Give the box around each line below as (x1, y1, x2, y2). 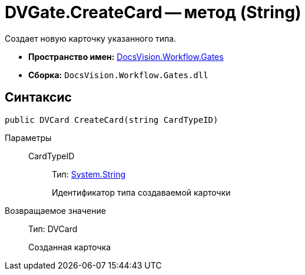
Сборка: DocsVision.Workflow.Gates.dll (28, 69, 208, 80)
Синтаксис (5, 90, 72, 105)
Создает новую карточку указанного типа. (5, 33, 177, 43)
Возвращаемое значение (5, 205, 106, 216)
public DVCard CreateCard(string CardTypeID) (5, 115, 218, 125)
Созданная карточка (28, 242, 111, 252)
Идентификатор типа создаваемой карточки (52, 187, 231, 197)
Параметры (5, 132, 52, 143)
